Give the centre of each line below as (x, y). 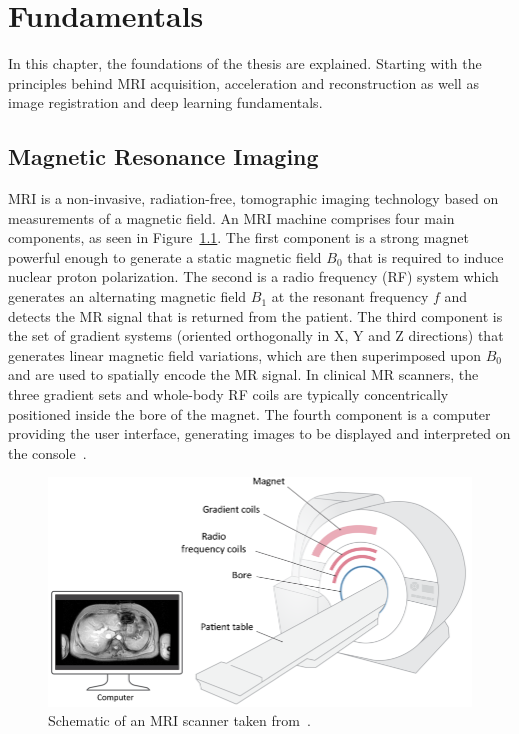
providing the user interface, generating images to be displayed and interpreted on (259, 433)
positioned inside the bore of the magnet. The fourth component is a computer (249, 413)
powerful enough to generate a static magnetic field (165, 256)
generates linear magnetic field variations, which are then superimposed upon (245, 354)
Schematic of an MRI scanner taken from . (179, 720)
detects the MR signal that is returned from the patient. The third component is (255, 315)
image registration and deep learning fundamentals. (165, 102)
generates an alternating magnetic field (127, 296)
